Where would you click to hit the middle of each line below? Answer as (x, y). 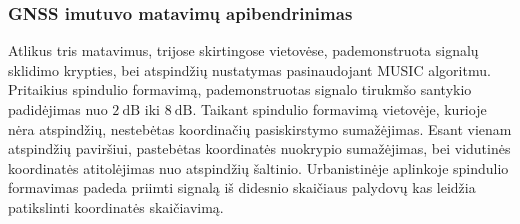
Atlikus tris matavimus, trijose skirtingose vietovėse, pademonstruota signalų (243, 50)
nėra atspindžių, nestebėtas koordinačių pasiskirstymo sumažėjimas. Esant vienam (260, 128)
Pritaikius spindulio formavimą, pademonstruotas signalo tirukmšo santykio (240, 89)
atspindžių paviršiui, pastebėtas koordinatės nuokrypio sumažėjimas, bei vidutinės (259, 148)
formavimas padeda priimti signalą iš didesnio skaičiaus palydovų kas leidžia (242, 187)
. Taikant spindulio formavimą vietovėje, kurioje (339, 109)
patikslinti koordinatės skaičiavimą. (116, 206)
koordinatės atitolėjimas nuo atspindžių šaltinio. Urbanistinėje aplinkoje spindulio (258, 167)
